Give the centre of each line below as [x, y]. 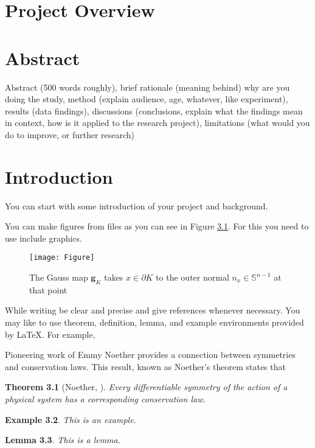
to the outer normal [192, 277]
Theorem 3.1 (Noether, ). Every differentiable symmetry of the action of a [146, 387]
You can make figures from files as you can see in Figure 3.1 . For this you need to [157, 226]
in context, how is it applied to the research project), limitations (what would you [157, 123]
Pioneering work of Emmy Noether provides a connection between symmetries [150, 355]
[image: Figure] [62, 258]
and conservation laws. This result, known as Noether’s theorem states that [145, 366]
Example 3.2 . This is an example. [71, 419]
